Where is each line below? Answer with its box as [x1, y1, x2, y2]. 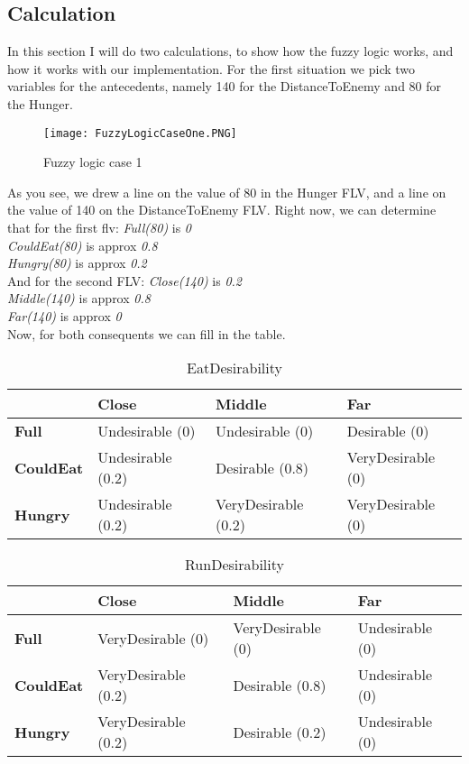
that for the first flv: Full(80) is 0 [7, 218, 191, 237]
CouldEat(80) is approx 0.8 [7, 235, 158, 254]
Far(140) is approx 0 [7, 306, 122, 325]
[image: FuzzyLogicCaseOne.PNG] [43, 126, 237, 140]
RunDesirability [185, 554, 284, 575]
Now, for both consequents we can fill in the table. [7, 324, 286, 343]
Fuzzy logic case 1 [43, 152, 143, 171]
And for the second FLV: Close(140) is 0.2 [7, 271, 243, 290]
